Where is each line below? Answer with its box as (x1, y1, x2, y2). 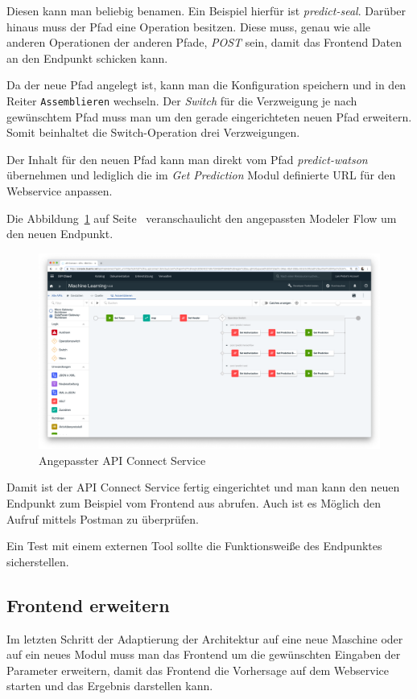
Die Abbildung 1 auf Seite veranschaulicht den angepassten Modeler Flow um (6, 209, 397, 226)
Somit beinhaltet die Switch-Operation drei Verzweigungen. (6, 124, 300, 141)
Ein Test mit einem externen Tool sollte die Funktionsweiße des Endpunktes (6, 537, 382, 554)
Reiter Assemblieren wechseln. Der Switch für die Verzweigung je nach (6, 92, 357, 109)
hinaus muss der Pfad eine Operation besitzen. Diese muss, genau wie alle (6, 18, 371, 35)
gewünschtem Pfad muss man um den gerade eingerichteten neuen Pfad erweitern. (6, 108, 412, 125)
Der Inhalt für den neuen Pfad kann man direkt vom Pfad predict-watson (6, 150, 368, 167)
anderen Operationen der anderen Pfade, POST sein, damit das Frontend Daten (6, 34, 403, 51)
